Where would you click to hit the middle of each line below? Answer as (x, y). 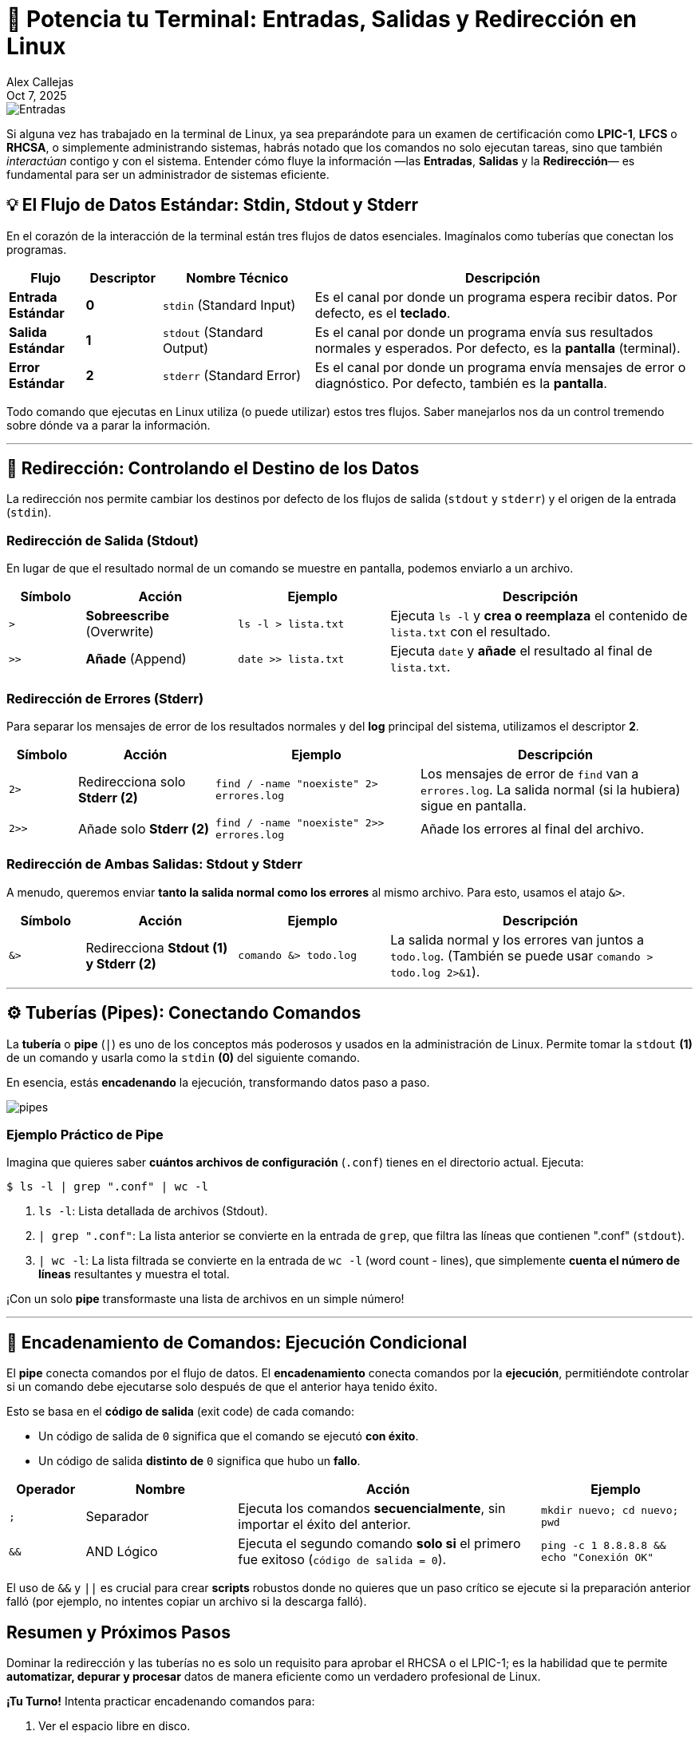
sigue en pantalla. (474, 805)
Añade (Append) (136, 659)
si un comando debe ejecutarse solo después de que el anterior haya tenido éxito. (222, 1387)
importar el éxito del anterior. (324, 1525)
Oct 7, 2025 (37, 95)
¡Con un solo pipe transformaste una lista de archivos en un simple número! (205, 1299)
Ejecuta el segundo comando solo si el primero (379, 1544)
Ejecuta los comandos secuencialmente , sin (372, 1509)
